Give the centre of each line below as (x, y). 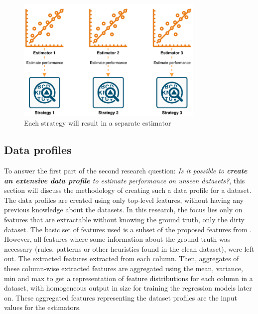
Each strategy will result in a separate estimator (98, 123)
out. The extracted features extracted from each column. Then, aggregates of (122, 258)
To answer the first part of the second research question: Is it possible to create (126, 170)
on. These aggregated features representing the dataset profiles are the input (121, 297)
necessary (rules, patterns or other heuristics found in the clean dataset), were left (129, 248)
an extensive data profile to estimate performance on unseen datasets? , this (125, 180)
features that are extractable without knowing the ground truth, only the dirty (124, 219)
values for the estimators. (43, 307)
